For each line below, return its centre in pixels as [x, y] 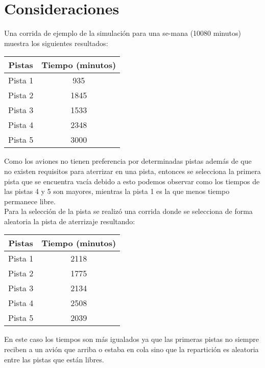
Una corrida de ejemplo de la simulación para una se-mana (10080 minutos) [123, 33]
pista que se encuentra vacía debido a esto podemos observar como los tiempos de [132, 181]
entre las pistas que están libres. [54, 359]
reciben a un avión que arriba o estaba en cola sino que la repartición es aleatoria [131, 349]
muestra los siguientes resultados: [56, 43]
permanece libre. [30, 201]
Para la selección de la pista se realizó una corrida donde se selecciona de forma [128, 211]
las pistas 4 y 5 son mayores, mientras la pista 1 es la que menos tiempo [117, 191]
